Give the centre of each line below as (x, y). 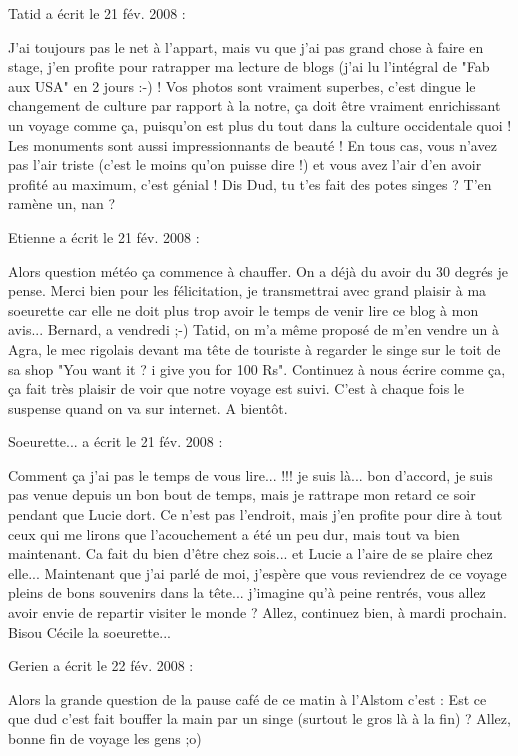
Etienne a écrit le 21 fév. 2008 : (104, 236)
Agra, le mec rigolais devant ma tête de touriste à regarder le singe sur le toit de (254, 348)
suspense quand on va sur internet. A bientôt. (148, 407)
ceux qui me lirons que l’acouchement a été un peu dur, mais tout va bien (234, 533)
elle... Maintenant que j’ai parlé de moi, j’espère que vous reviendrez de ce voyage (257, 572)
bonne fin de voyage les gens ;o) (105, 738)
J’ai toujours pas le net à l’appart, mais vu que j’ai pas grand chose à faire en (246, 46)
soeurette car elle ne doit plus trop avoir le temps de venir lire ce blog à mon (243, 309)
